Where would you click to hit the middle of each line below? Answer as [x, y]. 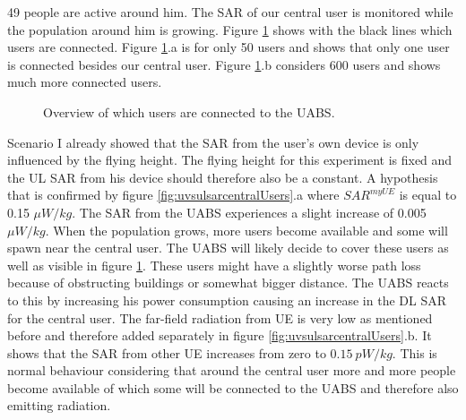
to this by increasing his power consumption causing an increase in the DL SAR [227, 300]
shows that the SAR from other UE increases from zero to [167, 352]
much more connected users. [85, 82]
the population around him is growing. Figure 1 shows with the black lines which [230, 29]
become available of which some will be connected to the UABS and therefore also [233, 387]
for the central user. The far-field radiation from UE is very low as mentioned [220, 317]
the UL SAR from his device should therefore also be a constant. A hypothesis [223, 177]
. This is [414, 352]
